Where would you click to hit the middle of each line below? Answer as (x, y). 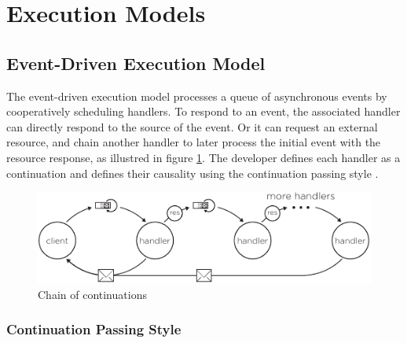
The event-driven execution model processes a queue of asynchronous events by (197, 96)
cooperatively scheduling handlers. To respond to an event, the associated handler (203, 111)
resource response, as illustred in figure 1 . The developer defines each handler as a (203, 157)
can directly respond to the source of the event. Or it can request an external (192, 126)
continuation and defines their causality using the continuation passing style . (192, 173)
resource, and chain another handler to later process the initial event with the (194, 142)
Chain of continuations (92, 294)
